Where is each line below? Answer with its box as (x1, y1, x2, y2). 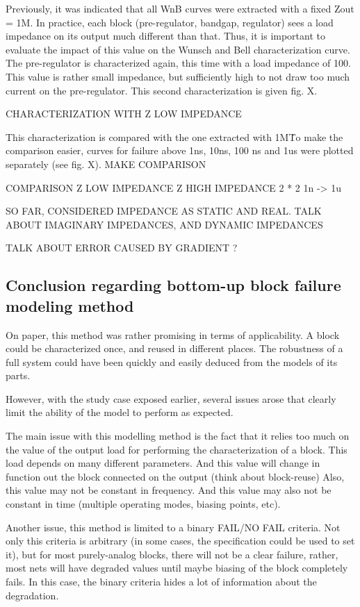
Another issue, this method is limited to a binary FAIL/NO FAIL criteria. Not (6, 519, 341, 534)
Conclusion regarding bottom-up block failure (6, 274, 341, 296)
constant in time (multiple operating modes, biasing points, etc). (6, 497, 281, 511)
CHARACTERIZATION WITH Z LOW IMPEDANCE (6, 106, 242, 121)
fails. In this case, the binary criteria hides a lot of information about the (6, 574, 317, 588)
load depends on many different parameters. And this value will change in (6, 456, 320, 470)
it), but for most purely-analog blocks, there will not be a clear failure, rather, (6, 547, 338, 561)
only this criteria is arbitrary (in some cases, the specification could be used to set (6, 533, 355, 548)
